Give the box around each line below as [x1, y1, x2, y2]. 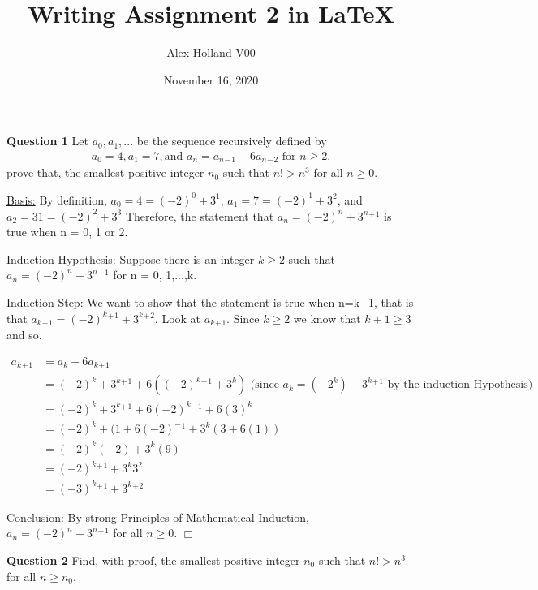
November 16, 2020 [163, 71, 259, 88]
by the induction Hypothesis [387, 379, 528, 391]
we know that [293, 309, 361, 326]
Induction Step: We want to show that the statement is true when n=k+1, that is [6, 293, 414, 310]
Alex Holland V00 [166, 44, 256, 61]
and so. [6, 326, 42, 342]
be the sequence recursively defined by [136, 132, 327, 149]
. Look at [154, 309, 201, 326]
